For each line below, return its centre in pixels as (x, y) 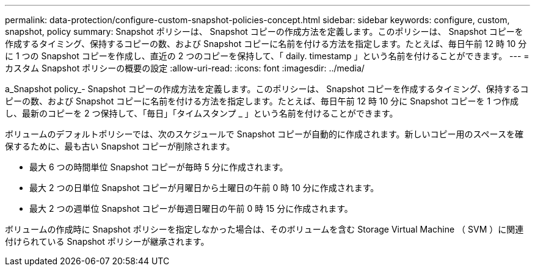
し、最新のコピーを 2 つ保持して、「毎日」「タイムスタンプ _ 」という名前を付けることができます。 (202, 113)
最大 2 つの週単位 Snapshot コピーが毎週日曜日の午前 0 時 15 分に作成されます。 (191, 208)
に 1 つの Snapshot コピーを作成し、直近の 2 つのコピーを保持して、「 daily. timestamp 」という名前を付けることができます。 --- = (267, 56)
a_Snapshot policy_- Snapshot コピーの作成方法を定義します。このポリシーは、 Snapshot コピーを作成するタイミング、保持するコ (267, 89)
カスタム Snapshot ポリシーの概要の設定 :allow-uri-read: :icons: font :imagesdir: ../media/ (185, 68)
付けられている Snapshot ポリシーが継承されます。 (107, 241)
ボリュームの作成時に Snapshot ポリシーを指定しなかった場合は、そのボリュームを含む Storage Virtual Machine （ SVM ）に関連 (264, 229)
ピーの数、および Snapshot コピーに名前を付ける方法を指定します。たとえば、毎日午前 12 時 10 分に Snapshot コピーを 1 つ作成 (262, 101)
